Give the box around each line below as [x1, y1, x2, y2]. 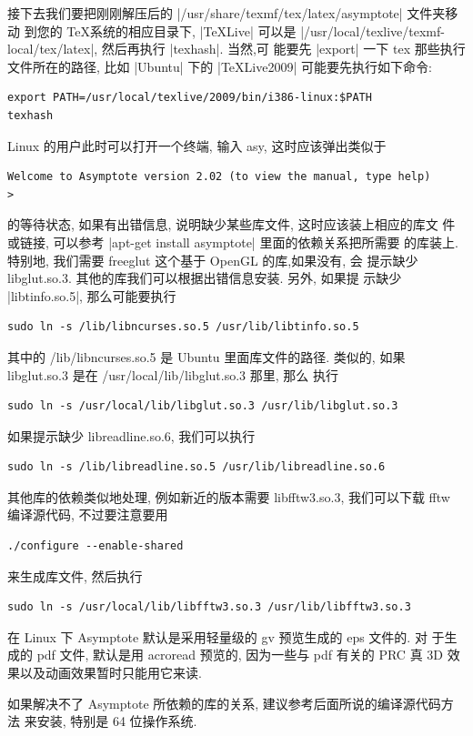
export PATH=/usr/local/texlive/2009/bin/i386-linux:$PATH [7, 91, 372, 105]
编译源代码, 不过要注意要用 [7, 505, 168, 524]
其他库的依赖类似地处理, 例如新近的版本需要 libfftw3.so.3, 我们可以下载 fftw [7, 487, 450, 506]
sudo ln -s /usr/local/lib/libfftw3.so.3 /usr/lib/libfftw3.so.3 [7, 600, 411, 614]
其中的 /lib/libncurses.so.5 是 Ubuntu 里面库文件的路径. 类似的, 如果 [7, 347, 406, 366]
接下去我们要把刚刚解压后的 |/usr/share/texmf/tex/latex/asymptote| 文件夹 [7, 4, 446, 22]
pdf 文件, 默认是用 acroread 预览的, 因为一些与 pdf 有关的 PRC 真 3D [36, 645, 443, 664]
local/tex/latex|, [7, 39, 98, 58]
